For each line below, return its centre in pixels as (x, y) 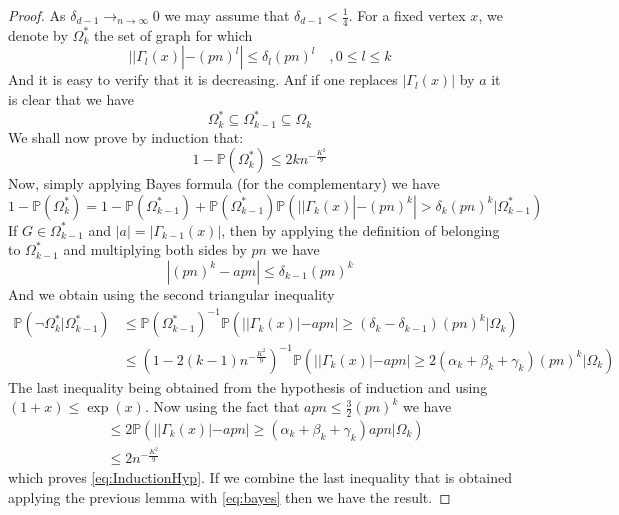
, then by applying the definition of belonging (360, 229)
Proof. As (37, 15)
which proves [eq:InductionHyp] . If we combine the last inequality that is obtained (260, 477)
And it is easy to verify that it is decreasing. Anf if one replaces (203, 79)
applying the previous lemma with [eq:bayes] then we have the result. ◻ (229, 496)
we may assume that (227, 15)
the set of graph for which (173, 34)
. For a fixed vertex (407, 15)
